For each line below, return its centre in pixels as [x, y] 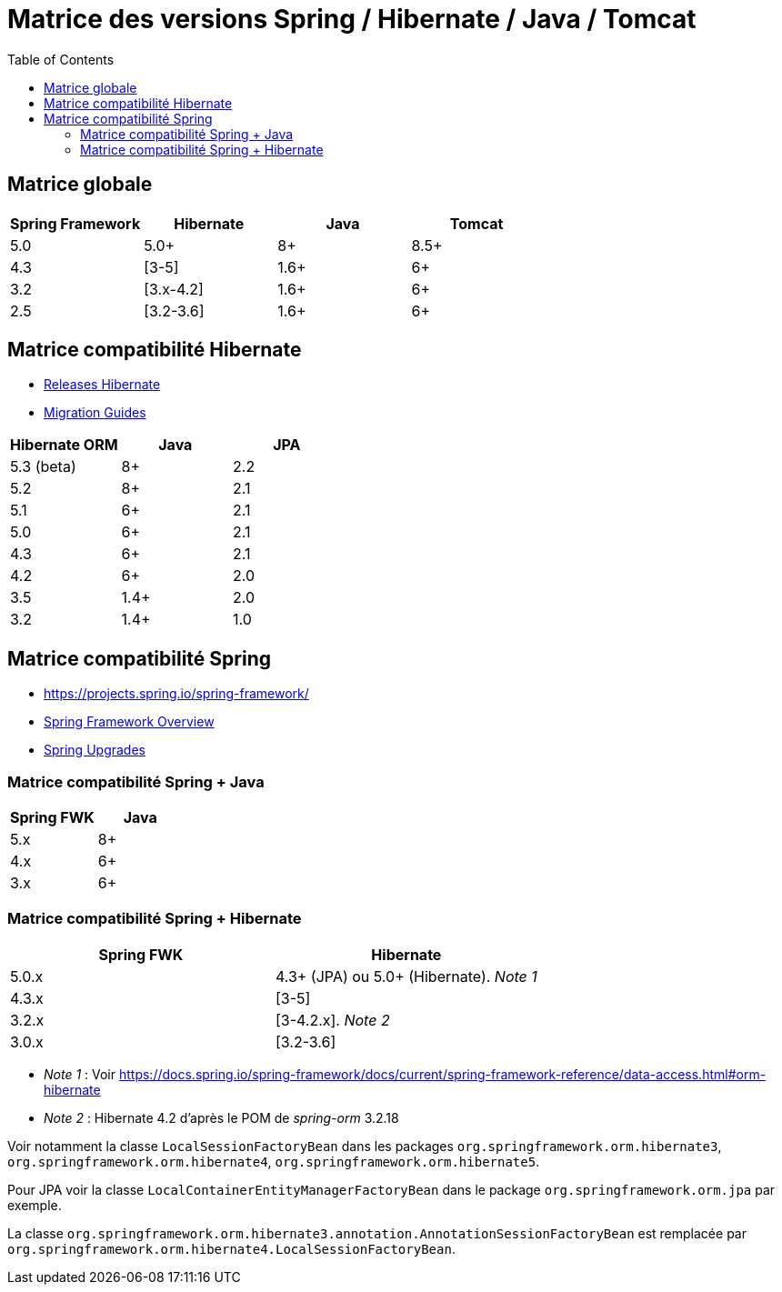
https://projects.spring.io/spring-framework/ [176, 694]
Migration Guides [95, 413]
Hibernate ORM [64, 445]
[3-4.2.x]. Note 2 [332, 1020]
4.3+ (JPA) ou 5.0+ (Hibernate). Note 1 [406, 976]
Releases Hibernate [102, 385]
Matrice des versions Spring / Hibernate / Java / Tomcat [352, 19]
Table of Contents [61, 59]
